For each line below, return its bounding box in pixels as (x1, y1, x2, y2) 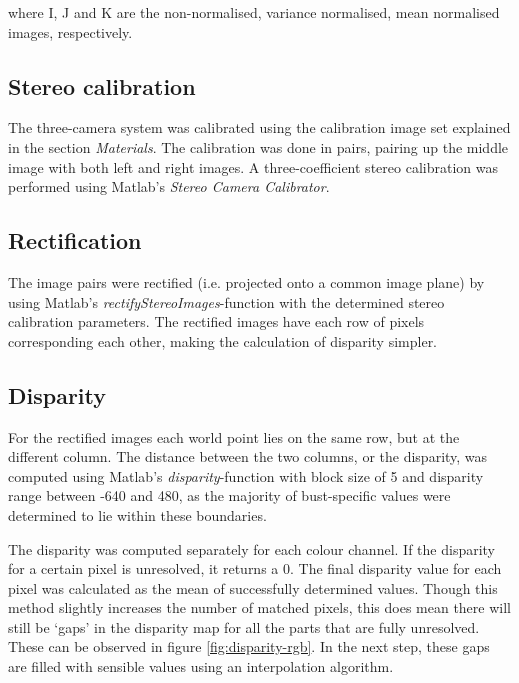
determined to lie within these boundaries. (8, 504, 267, 525)
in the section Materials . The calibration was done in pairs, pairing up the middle (8, 136, 509, 157)
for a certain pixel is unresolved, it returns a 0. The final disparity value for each (8, 558, 502, 579)
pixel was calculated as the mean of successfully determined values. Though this (8, 577, 498, 598)
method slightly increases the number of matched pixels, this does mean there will (8, 597, 511, 618)
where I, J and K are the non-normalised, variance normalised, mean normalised (8, 2, 500, 22)
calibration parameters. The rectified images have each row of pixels (8, 311, 425, 332)
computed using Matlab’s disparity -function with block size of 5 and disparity (8, 465, 484, 486)
